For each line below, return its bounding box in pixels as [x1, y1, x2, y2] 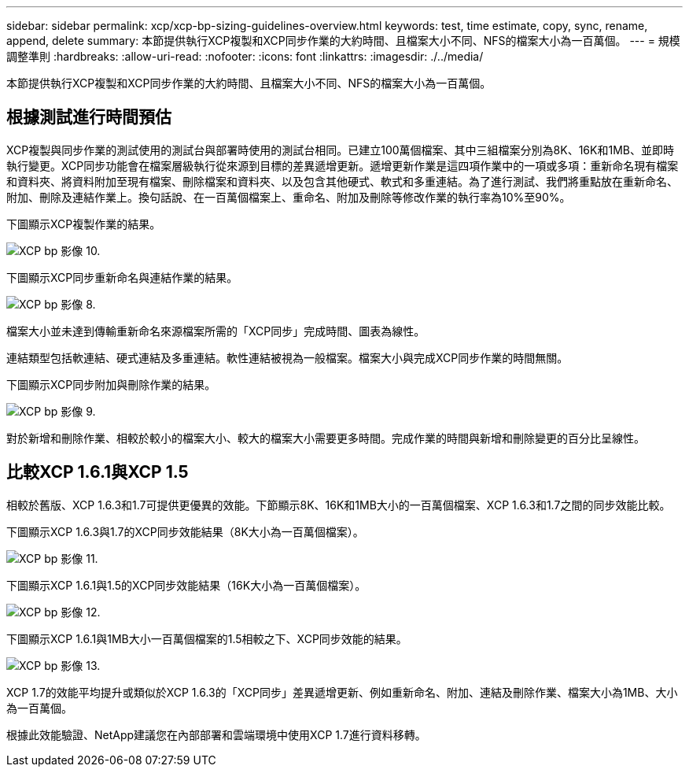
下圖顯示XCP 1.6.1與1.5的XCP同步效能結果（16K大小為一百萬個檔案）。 [6, 578, 367, 592]
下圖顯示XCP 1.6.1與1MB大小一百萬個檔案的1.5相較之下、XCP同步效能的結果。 [6, 631, 407, 645]
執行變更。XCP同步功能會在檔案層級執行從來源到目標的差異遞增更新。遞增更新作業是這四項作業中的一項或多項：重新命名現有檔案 [6, 158, 679, 172]
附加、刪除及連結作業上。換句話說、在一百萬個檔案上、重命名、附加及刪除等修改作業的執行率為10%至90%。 [6, 190, 571, 204]
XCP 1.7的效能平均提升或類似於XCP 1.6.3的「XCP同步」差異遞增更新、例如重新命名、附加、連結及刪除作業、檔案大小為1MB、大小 [6, 685, 678, 699]
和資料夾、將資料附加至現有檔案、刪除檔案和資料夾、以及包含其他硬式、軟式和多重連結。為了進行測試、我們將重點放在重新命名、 [6, 174, 678, 188]
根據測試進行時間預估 [6, 107, 171, 128]
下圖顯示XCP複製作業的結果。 [6, 216, 161, 231]
